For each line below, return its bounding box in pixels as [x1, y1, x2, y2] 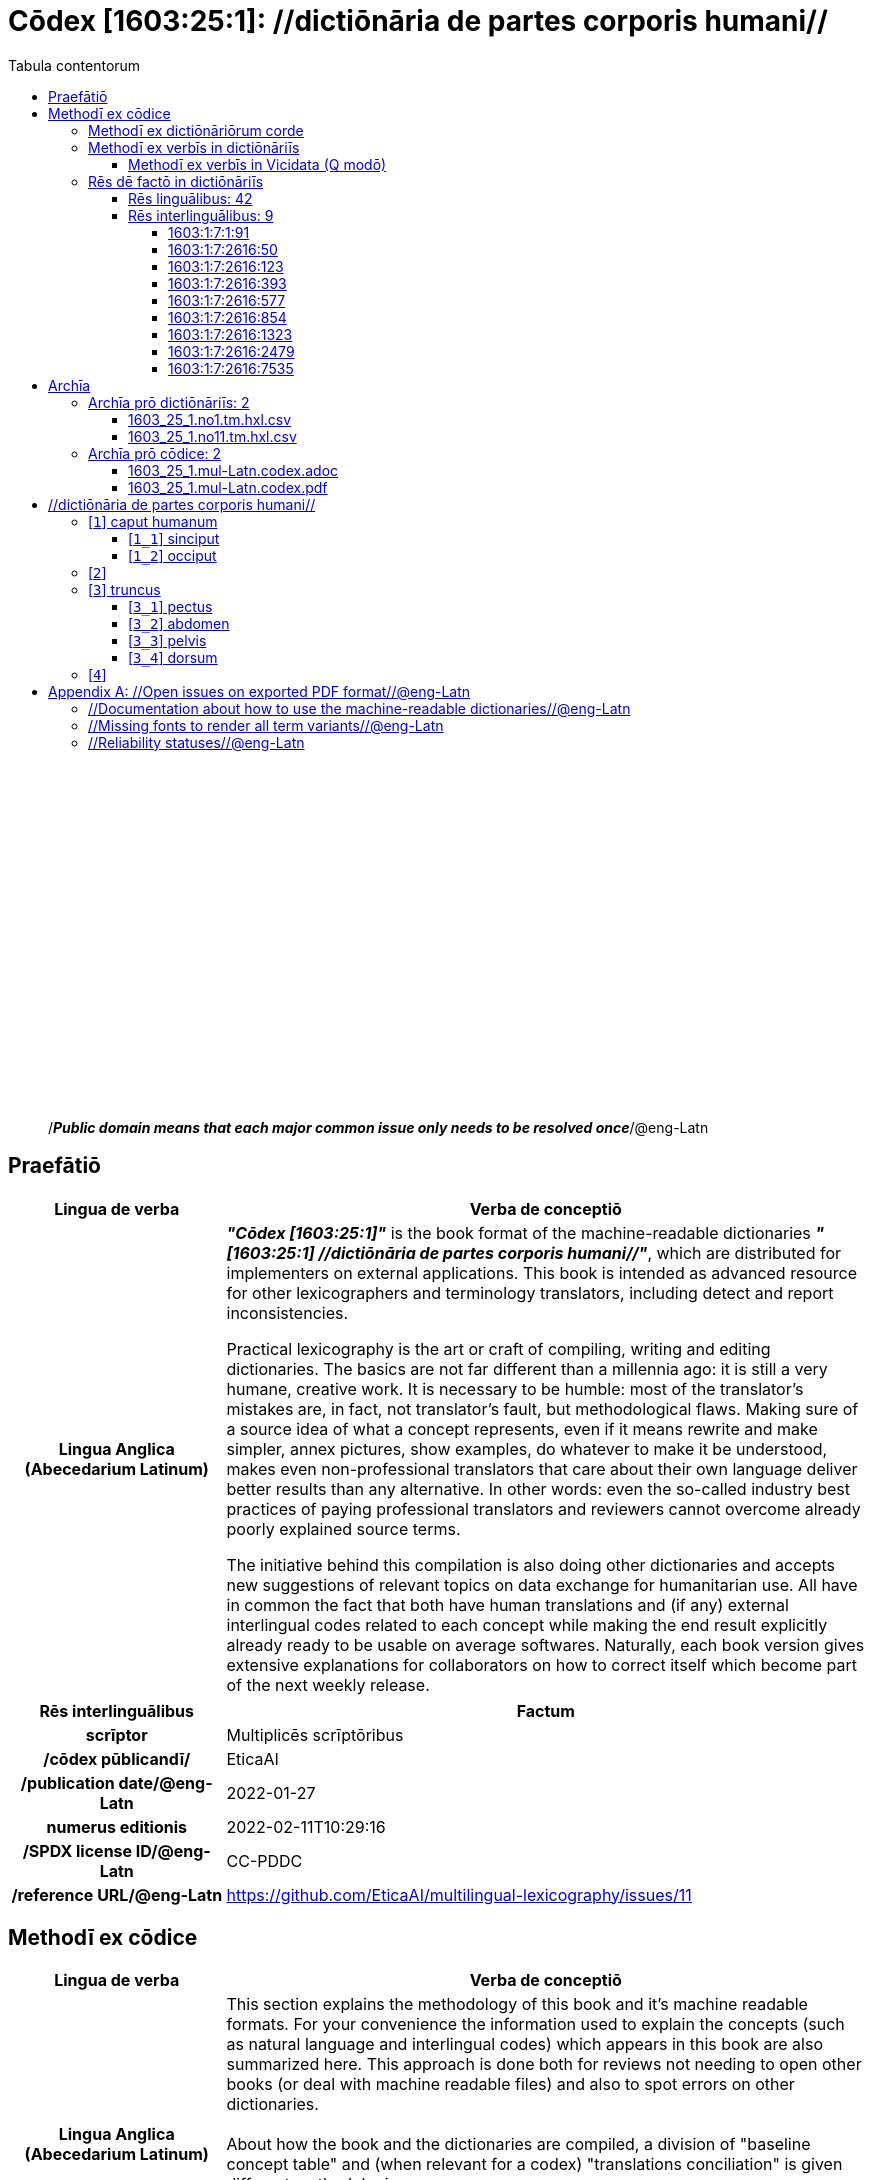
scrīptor [85, 1724, 148, 1745]
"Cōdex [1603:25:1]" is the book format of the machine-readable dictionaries [226, 1222, 811, 1243]
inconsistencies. [226, 1302, 349, 1323]
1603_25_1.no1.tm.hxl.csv [128, 410, 292, 428]
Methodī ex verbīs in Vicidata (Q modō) [128, 155, 387, 173]
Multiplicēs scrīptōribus [226, 1724, 404, 1745]
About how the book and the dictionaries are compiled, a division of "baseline [226, 2134, 811, 2155]
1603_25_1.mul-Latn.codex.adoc [128, 461, 339, 479]
